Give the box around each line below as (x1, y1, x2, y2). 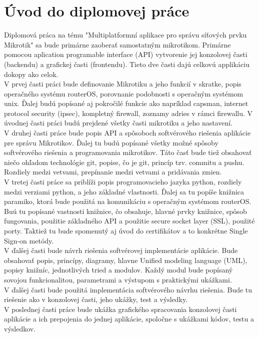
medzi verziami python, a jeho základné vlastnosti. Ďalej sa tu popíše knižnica (4, 186, 244, 196)
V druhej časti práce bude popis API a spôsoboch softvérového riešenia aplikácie (4, 127, 251, 138)
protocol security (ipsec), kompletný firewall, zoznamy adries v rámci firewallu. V (4, 107, 253, 118)
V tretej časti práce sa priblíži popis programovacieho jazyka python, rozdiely (4, 176, 242, 187)
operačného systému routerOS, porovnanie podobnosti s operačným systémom (4, 88, 243, 98)
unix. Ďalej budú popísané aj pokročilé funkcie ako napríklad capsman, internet (4, 98, 248, 108)
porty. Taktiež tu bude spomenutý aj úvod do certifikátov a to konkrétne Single (4, 225, 248, 235)
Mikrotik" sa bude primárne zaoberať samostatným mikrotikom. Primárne (4, 39, 231, 49)
